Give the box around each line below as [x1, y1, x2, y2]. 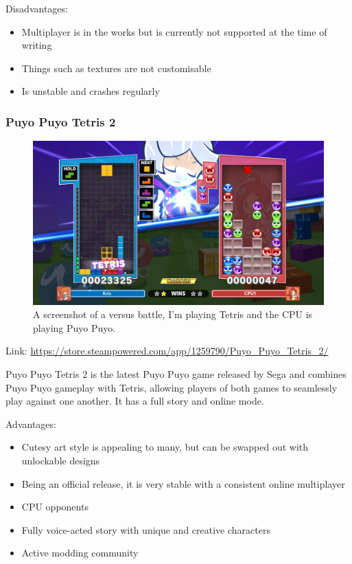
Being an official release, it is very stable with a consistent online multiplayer [21, 476, 345, 490]
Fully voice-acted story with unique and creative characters [21, 522, 270, 537]
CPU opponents [21, 499, 89, 514]
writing [21, 38, 52, 52]
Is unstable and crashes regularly [21, 84, 160, 98]
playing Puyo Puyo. [33, 320, 116, 335]
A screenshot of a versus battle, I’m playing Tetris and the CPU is [33, 307, 313, 322]
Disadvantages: [5, 1, 68, 15]
